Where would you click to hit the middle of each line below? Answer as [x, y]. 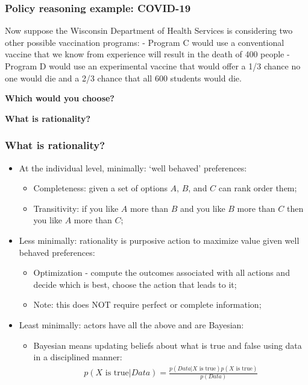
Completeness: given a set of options [100, 188]
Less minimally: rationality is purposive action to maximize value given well [159, 240]
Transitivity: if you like [76, 208]
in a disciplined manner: [78, 357]
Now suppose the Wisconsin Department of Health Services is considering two [149, 30]
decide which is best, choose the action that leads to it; [135, 284]
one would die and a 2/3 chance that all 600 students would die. [123, 78]
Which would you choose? [60, 98]
